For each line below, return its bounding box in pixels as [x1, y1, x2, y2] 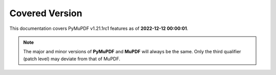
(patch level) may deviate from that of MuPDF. [23, 56, 121, 62]
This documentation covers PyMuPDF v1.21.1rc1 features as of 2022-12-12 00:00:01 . [9, 25, 189, 31]
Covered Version [9, 8, 83, 19]
